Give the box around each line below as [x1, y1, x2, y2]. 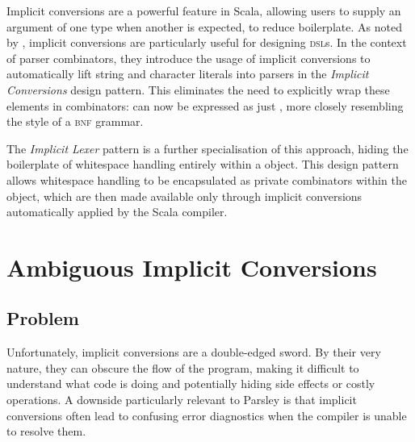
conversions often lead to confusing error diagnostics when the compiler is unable [6, 407, 407, 423]
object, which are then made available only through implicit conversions [6, 187, 363, 204]
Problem [6, 306, 79, 331]
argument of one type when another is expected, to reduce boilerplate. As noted [6, 18, 402, 35]
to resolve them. [6, 423, 86, 440]
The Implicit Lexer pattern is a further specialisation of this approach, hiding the [6, 140, 409, 156]
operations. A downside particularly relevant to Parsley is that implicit [6, 391, 357, 408]
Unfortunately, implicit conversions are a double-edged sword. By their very [6, 344, 381, 361]
